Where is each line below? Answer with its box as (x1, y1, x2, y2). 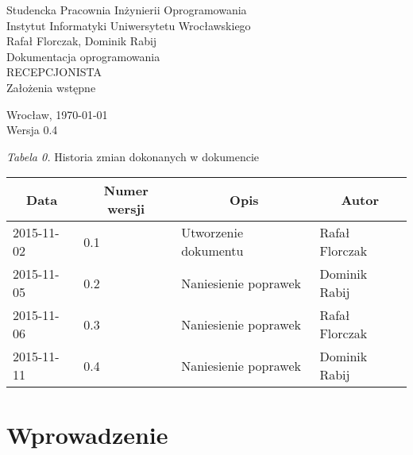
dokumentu (181, 241, 244, 260)
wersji (107, 199, 145, 218)
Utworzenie (181, 223, 243, 242)
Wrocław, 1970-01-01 (6, 106, 108, 122)
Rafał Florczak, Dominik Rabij (6, 33, 157, 49)
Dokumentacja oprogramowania (6, 48, 160, 64)
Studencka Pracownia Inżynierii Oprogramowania (6, 2, 247, 17)
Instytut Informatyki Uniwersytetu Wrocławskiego (6, 17, 251, 33)
